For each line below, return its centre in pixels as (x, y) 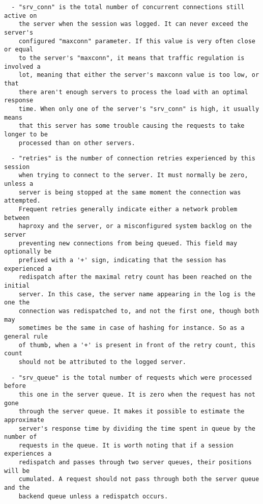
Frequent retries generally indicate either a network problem (128, 209)
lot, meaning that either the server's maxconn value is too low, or (139, 75)
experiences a (28, 454)
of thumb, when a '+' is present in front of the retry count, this (137, 345)
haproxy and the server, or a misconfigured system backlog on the (135, 226)
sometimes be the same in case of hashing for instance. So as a (131, 328)
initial (17, 286)
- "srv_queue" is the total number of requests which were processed (131, 377)
